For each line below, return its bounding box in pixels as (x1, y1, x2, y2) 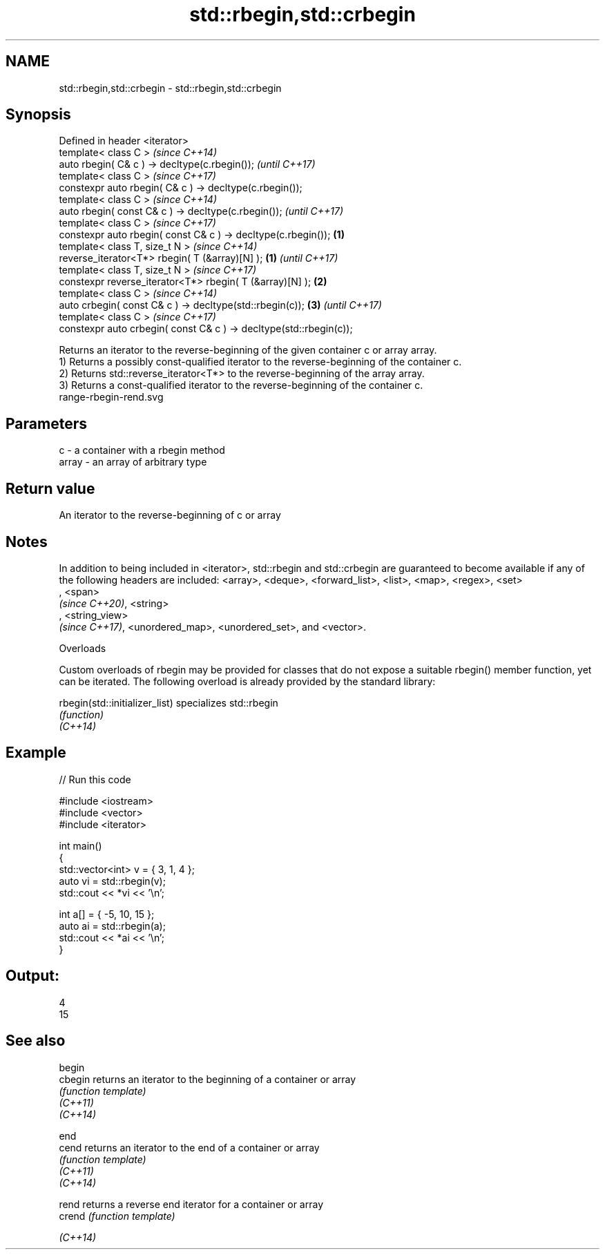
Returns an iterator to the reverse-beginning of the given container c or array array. (59, 344, 437, 356)
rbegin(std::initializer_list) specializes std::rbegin (59, 696, 278, 709)
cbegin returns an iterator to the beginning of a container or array (59, 1073, 356, 1085)
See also (6, 1032, 66, 1050)
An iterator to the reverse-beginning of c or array (59, 509, 281, 521)
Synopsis (6, 106, 71, 124)
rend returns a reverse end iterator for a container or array (59, 1198, 324, 1210)
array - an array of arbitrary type (59, 456, 207, 468)
